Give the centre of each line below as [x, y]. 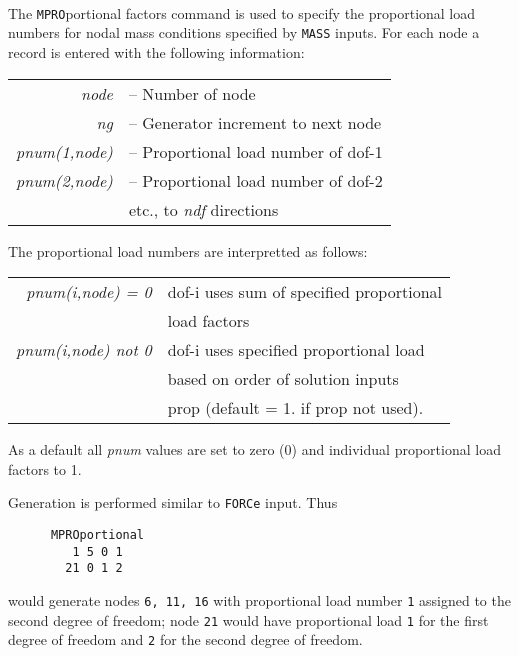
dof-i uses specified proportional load [296, 350]
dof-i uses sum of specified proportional [305, 292]
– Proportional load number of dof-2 [255, 180]
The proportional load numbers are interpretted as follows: [188, 250]
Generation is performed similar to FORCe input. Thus [173, 502]
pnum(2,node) [64, 180]
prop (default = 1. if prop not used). [295, 408]
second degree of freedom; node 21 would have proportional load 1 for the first [248, 619]
